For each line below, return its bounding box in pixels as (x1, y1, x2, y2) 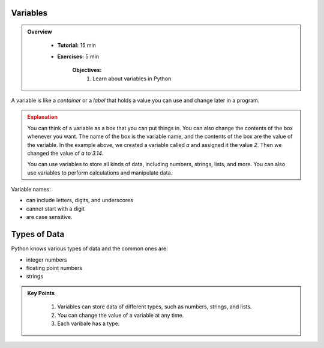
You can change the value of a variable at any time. (57, 311, 184, 319)
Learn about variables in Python (92, 75, 172, 82)
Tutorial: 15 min (57, 42, 96, 49)
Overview (27, 28, 52, 35)
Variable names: (11, 186, 51, 193)
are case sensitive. (26, 214, 73, 221)
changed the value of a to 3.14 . (27, 149, 104, 157)
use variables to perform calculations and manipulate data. (27, 169, 173, 176)
